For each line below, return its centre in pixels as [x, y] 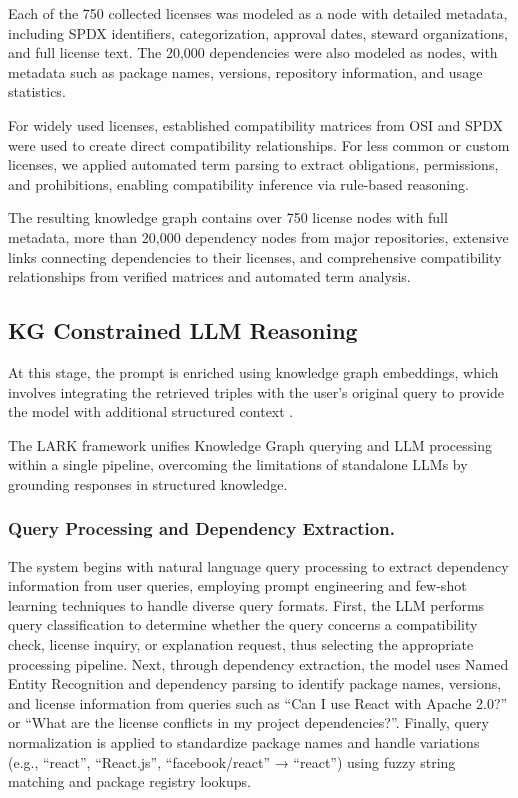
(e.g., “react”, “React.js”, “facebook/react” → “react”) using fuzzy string [232, 761]
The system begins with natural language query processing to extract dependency [258, 565]
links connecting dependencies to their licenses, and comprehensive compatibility [255, 256]
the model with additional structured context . [151, 411]
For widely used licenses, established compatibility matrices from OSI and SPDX [256, 124]
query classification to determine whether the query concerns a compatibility [243, 624]
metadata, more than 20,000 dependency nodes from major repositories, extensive [258, 236]
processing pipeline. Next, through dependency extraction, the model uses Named [258, 663]
